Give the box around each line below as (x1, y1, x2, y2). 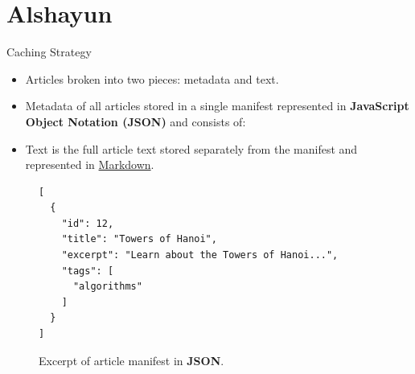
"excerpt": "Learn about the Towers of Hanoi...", (61, 249, 339, 261)
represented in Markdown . (25, 156, 154, 173)
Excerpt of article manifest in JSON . (39, 351, 224, 368)
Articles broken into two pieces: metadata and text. (25, 70, 279, 87)
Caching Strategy (6, 43, 92, 60)
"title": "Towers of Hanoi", (61, 233, 217, 245)
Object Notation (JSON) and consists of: (25, 113, 246, 129)
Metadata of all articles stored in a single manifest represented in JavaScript (25, 97, 409, 114)
